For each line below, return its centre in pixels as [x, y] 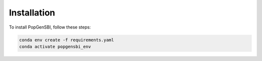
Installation [32, 13]
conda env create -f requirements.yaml [66, 40]
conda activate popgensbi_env [55, 46]
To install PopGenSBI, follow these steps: [50, 27]
